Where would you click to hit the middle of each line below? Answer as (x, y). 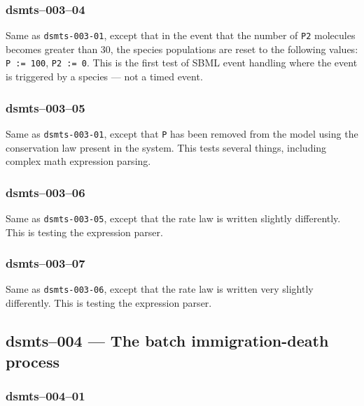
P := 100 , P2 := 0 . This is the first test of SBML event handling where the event (182, 63)
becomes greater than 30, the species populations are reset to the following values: (182, 49)
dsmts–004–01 (45, 395)
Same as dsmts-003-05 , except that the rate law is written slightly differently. (173, 218)
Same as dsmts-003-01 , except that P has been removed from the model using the (182, 133)
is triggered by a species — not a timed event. (104, 77)
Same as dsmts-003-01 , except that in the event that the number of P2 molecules (181, 35)
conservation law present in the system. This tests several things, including (166, 147)
